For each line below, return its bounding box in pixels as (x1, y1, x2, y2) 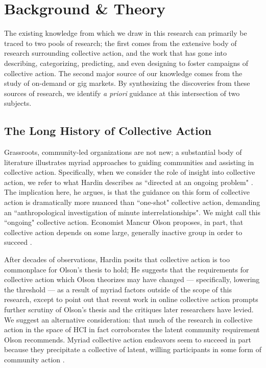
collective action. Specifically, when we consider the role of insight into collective (4, 167, 255, 177)
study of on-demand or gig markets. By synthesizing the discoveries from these (4, 78, 250, 88)
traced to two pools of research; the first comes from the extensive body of (4, 37, 237, 48)
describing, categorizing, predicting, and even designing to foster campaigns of (4, 57, 249, 68)
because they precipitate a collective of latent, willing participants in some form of (4, 344, 261, 355)
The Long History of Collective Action (4, 123, 212, 139)
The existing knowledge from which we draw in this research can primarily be (4, 28, 247, 38)
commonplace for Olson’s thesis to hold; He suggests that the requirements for (4, 264, 249, 274)
